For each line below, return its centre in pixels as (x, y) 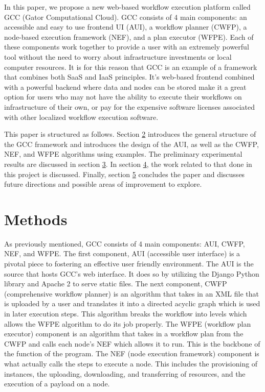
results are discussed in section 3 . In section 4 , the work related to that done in (128, 164)
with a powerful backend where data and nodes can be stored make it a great (125, 87)
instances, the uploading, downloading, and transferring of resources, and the (125, 373)
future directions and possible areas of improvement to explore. (103, 184)
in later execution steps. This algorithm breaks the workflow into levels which (126, 313)
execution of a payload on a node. (57, 384)
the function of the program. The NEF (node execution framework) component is (132, 353)
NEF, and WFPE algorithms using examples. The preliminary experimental (123, 154)
